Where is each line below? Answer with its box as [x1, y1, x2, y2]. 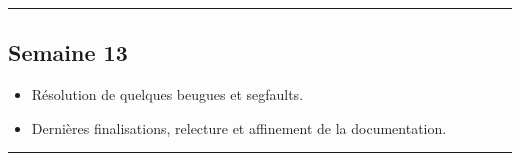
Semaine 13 [8, 37, 128, 68]
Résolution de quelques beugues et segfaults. [31, 84, 304, 105]
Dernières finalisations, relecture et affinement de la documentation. [31, 117, 447, 138]
